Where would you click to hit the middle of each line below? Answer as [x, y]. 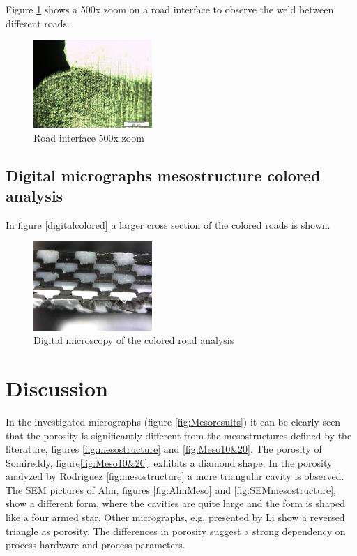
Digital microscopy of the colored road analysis [134, 340]
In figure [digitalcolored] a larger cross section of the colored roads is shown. [168, 224]
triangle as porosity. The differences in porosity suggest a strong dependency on [176, 531]
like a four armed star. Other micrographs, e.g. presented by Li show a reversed [175, 517]
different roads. [38, 23]
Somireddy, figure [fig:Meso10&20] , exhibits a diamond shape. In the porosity [169, 462]
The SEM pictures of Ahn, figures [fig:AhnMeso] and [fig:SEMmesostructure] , [171, 489]
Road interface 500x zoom [89, 137]
